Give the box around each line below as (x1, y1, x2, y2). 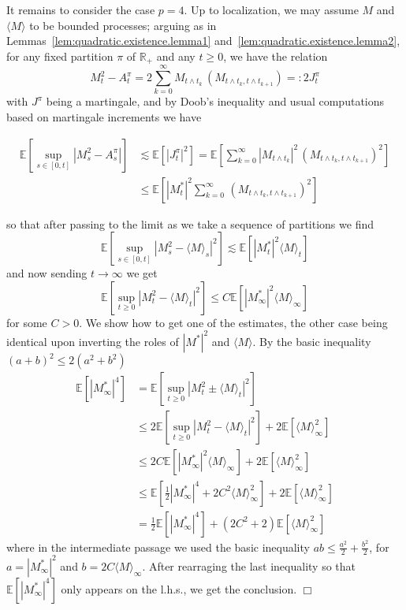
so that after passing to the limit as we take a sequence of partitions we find (6, 215, 374, 232)
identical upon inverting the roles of (6, 333, 179, 349)
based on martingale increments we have (6, 108, 202, 125)
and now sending (6, 265, 88, 281)
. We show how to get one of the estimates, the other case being (79, 314, 388, 330)
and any (156, 47, 196, 64)
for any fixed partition (6, 47, 114, 64)
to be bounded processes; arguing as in (29, 17, 217, 33)
